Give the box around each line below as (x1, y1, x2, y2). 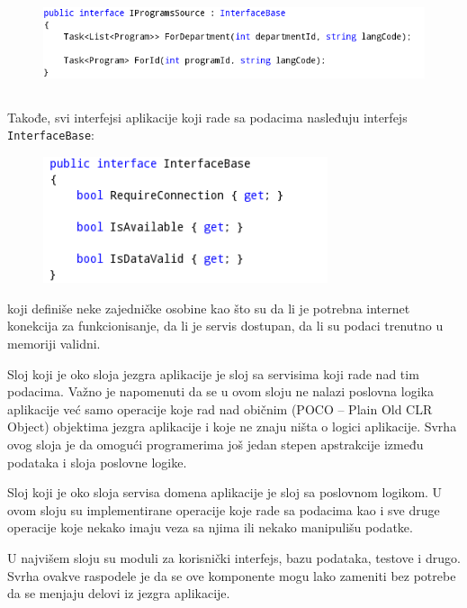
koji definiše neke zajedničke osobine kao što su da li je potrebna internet (7, 298, 410, 317)
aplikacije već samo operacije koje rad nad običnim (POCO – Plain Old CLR (7, 399, 433, 418)
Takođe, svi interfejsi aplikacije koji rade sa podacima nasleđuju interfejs (7, 107, 408, 126)
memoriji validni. (7, 334, 101, 353)
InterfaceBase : (7, 125, 94, 144)
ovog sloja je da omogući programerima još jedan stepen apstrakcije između (7, 435, 424, 453)
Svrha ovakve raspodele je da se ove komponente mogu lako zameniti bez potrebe (7, 566, 456, 585)
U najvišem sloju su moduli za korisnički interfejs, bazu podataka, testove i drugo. (7, 548, 461, 567)
